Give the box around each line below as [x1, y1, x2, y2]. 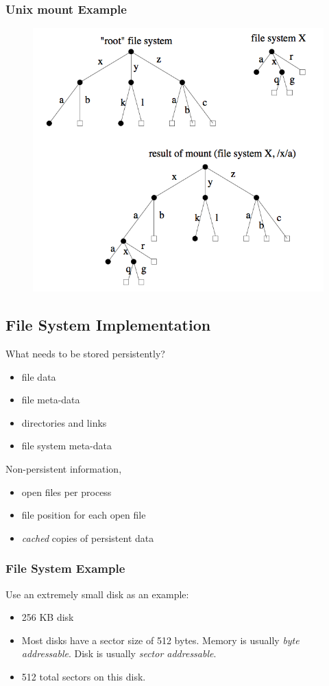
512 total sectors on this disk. [21, 669, 146, 683]
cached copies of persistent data [21, 530, 154, 545]
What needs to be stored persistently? [5, 346, 165, 360]
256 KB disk [21, 610, 74, 624]
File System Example [5, 560, 125, 577]
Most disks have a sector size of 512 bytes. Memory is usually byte [21, 632, 300, 647]
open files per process [21, 484, 112, 499]
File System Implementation [5, 314, 211, 335]
